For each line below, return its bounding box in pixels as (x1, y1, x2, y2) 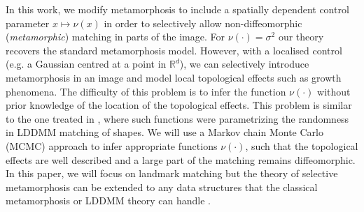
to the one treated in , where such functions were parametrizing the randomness (6, 111, 349, 126)
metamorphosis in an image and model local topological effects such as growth (6, 70, 342, 84)
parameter (6, 15, 50, 30)
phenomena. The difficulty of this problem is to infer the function (6, 84, 286, 98)
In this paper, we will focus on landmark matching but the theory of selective (6, 166, 338, 181)
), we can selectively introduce (179, 56, 309, 71)
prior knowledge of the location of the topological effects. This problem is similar (6, 98, 352, 112)
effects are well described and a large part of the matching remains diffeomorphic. (6, 152, 356, 167)
